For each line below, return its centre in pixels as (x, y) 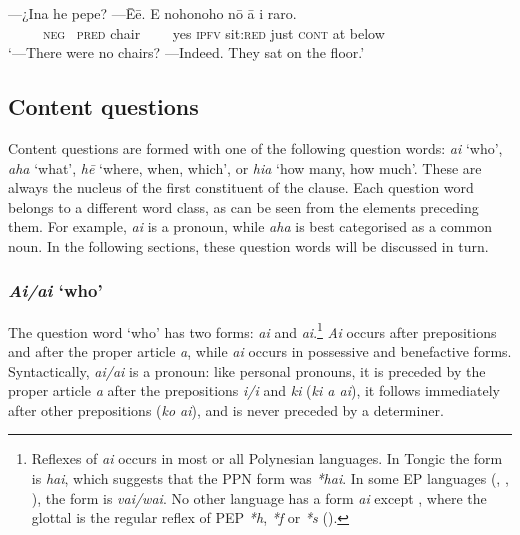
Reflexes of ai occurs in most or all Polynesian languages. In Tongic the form (267, 458)
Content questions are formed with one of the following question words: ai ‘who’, (255, 147)
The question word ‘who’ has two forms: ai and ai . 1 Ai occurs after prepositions (252, 330)
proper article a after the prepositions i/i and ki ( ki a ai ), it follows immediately (254, 390)
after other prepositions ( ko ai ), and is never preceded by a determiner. (226, 409)
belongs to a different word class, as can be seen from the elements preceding (243, 206)
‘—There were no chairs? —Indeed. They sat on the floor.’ (186, 52)
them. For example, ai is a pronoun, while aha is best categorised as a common (250, 226)
